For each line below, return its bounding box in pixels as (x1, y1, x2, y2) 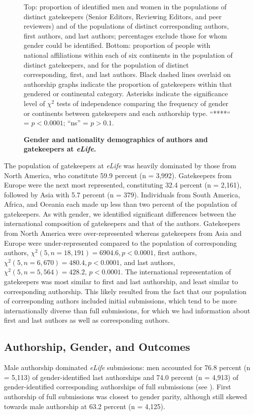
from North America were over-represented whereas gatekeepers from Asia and (4, 228, 242, 238)
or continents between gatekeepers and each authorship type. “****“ (24, 108, 230, 118)
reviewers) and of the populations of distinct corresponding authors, (24, 21, 229, 31)
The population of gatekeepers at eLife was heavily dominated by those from (4, 160, 236, 170)
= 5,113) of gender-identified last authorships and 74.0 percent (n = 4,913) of (4, 372, 239, 382)
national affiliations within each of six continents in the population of (24, 49, 233, 60)
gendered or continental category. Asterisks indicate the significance (24, 88, 228, 99)
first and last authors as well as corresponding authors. (4, 315, 170, 325)
